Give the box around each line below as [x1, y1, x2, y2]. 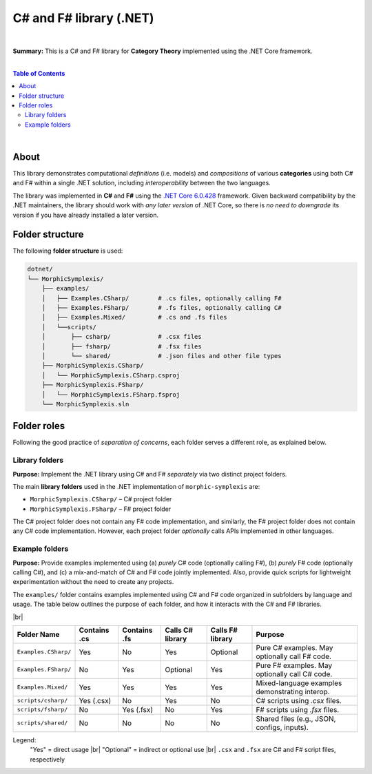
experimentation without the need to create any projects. [12, 578, 174, 586]
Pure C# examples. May [256, 642, 333, 652]
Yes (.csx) [79, 695, 112, 705]
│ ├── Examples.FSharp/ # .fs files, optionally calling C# [41, 304, 282, 311]
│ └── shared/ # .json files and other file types [41, 352, 282, 359]
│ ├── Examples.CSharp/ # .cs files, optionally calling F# [41, 294, 282, 302]
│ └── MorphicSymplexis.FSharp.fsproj [41, 390, 180, 399]
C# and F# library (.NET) [12, 10, 154, 25]
